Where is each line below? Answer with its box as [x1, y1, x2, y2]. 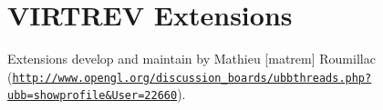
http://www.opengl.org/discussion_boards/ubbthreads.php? [12, 71, 372, 85]
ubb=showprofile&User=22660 [7, 89, 178, 103]
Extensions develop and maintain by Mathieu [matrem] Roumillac [7, 49, 376, 68]
